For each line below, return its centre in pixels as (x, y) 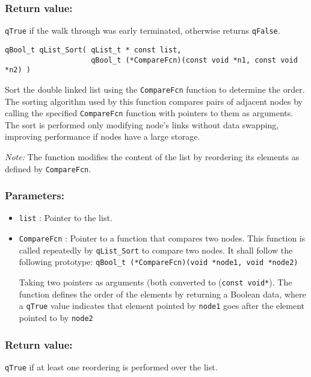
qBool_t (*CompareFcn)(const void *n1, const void (194, 60)
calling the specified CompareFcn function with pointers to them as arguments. (149, 113)
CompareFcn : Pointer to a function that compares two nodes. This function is (162, 238)
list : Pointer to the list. (66, 218)
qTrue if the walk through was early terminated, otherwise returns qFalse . (143, 30)
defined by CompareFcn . (48, 168)
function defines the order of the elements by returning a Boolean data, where (162, 294)
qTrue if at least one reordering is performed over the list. (111, 366)
